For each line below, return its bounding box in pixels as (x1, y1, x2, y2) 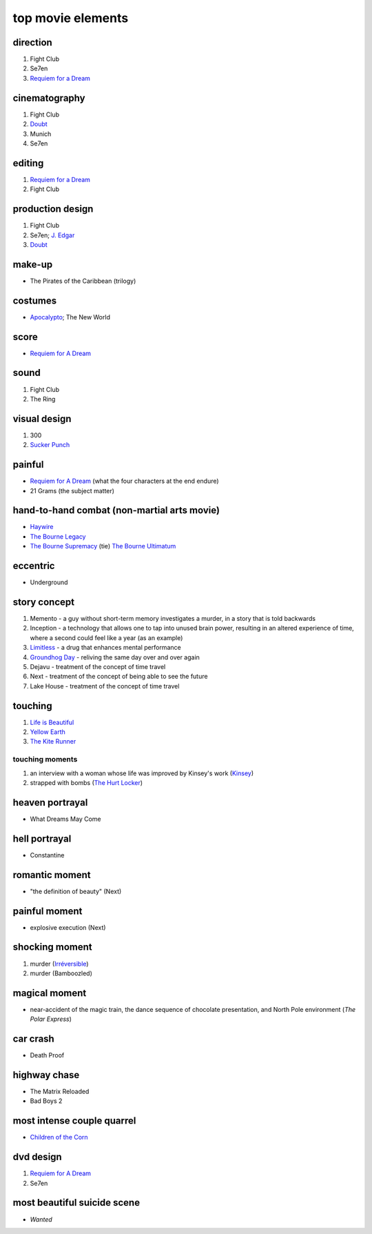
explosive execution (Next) (30, 923, 106, 931)
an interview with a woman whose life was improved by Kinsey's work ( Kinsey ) (30, 769, 254, 777)
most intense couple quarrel (12, 1115, 136, 1127)
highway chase (12, 1069, 80, 1081)
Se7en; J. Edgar (30, 231, 75, 239)
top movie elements (12, 10, 129, 26)
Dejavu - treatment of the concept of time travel (30, 662, 166, 670)
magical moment (12, 987, 87, 999)
